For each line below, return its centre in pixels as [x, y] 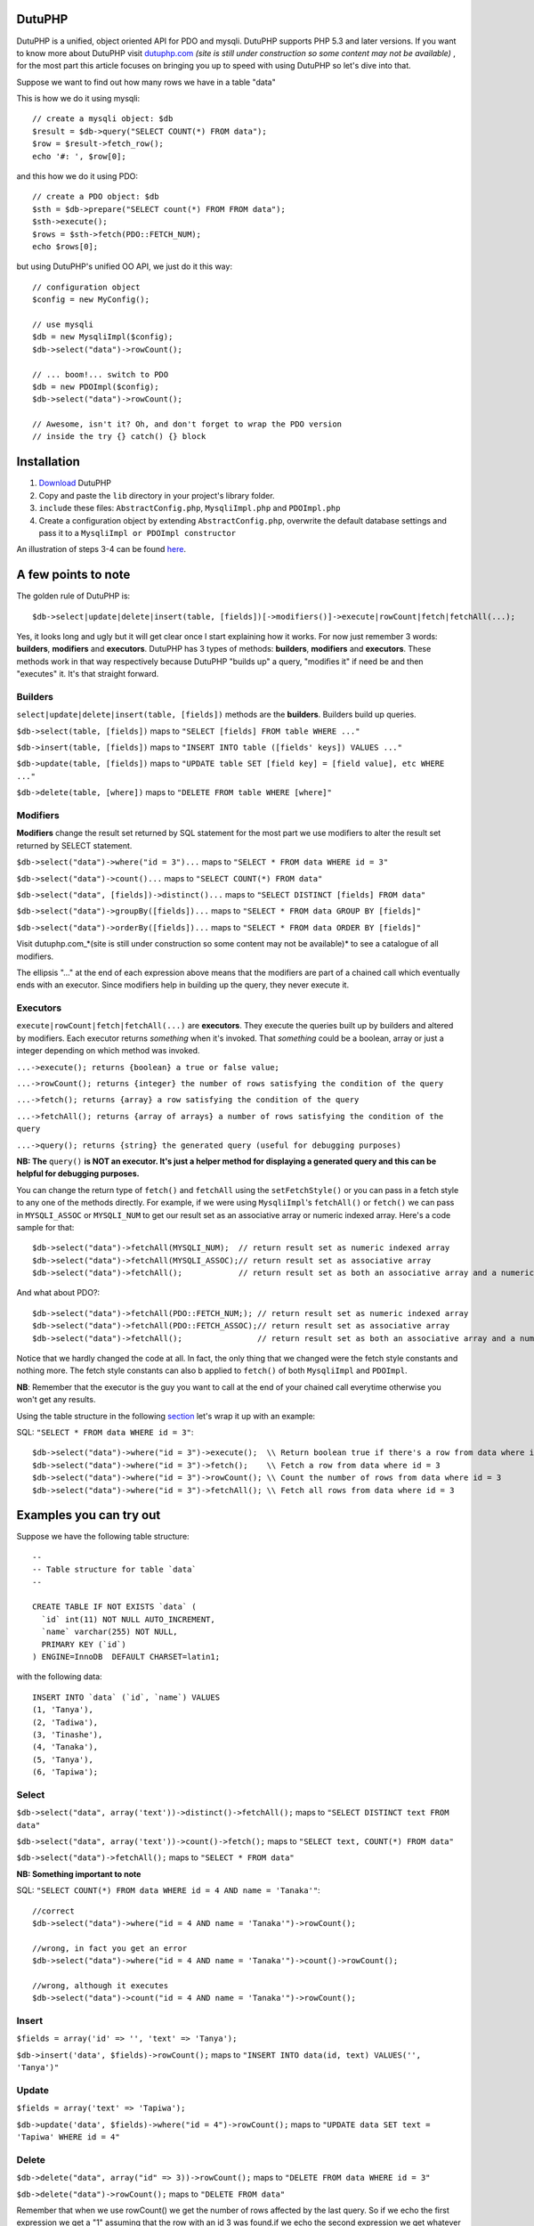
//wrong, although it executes [101, 1985]
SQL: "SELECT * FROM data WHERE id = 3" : [105, 1432]
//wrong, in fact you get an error [110, 1948]
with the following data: [59, 1677]
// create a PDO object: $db [96, 197]
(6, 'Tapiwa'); [65, 1772]
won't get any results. [56, 1400]
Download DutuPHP [75, 483]
